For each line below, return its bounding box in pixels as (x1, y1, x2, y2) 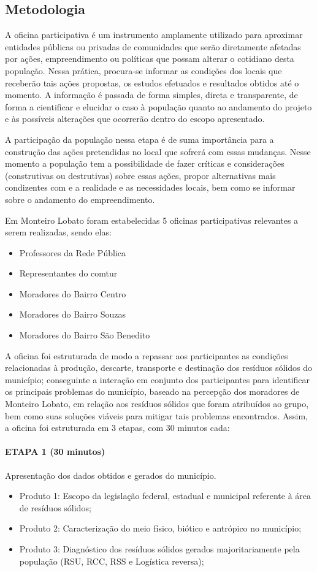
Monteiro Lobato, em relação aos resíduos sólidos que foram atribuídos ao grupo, (5, 397, 309, 410)
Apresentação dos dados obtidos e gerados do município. (5, 468, 216, 481)
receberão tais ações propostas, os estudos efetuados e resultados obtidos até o (5, 76, 299, 89)
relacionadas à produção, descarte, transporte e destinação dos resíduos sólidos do (5, 361, 313, 374)
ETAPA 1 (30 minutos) (5, 445, 105, 458)
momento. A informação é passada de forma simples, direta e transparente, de (5, 88, 298, 101)
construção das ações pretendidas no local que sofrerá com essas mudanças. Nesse (5, 145, 311, 158)
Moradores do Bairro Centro (19, 287, 126, 300)
